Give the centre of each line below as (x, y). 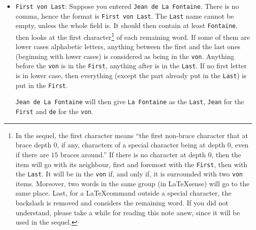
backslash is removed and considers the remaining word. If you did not (122, 203)
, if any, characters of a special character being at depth (141, 145)
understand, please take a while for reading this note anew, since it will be (128, 212)
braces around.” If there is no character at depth (133, 154)
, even (240, 145)
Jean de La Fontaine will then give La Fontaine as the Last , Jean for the (130, 101)
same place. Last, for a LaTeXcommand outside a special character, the (124, 193)
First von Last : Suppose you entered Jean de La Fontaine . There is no (127, 6)
